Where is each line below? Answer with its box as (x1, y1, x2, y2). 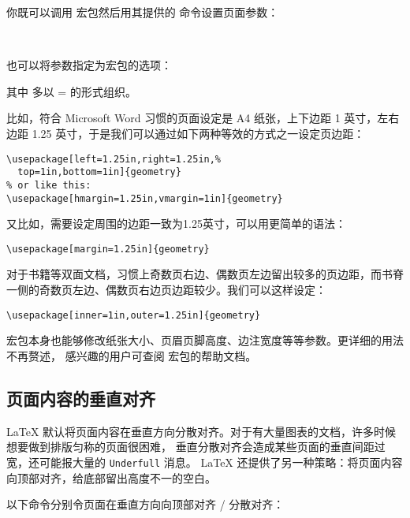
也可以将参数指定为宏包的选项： (6, 57, 172, 73)
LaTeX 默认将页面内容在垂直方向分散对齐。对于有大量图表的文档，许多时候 (6, 423, 397, 439)
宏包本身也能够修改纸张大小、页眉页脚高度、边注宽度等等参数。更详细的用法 (6, 332, 404, 348)
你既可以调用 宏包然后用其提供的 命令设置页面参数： (6, 4, 279, 20)
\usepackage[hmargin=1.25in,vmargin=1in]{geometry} (6, 192, 283, 204)
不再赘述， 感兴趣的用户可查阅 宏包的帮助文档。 (6, 347, 257, 363)
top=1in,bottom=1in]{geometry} (17, 166, 181, 178)
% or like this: (6, 179, 91, 191)
